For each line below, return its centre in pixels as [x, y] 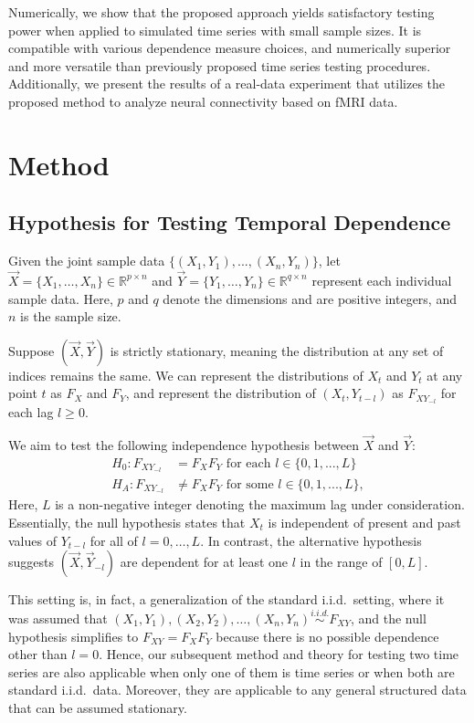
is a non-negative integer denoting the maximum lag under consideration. [260, 504]
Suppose [32, 350]
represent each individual [382, 280]
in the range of [341, 562]
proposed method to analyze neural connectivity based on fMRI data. [203, 101]
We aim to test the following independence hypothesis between [184, 445]
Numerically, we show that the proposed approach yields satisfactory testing [221, 12]
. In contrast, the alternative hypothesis [311, 540]
